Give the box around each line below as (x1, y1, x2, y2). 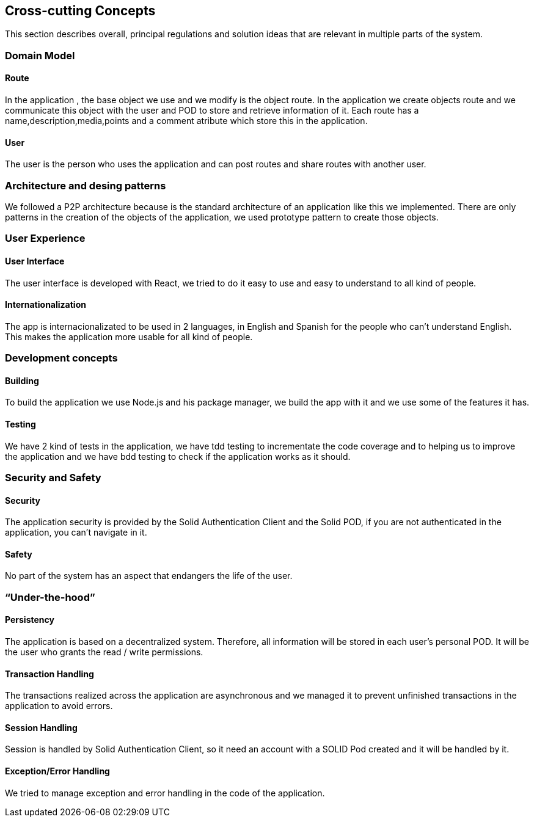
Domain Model (5, 49, 75, 62)
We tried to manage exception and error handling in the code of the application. (5, 787, 325, 798)
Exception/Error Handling (5, 766, 110, 777)
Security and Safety (5, 471, 101, 484)
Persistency (5, 614, 54, 625)
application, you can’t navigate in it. (5, 527, 147, 538)
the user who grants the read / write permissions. (5, 647, 203, 658)
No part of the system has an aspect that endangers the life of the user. (5, 570, 293, 581)
